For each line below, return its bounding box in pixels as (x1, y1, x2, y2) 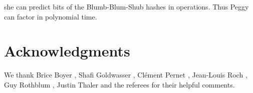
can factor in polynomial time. (4, 11, 97, 21)
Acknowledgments (4, 40, 130, 61)
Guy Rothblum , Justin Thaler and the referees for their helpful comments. (4, 79, 235, 89)
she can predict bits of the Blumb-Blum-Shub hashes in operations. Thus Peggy (4, 1, 249, 11)
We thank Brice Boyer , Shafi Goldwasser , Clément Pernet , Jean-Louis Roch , (4, 69, 247, 80)
